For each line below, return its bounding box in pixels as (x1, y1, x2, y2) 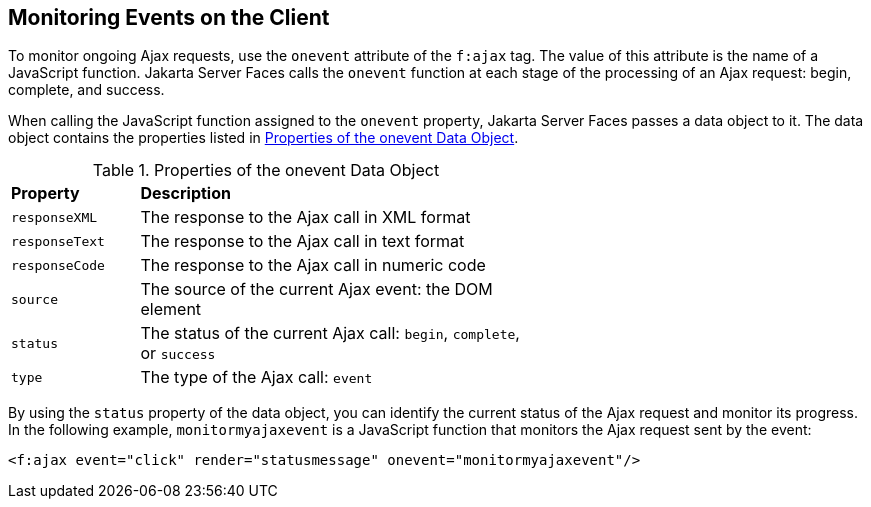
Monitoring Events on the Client (8, 5, 330, 30)
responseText (11, 233, 105, 249)
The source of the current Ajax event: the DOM (140, 279, 493, 300)
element (140, 299, 202, 320)
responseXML (11, 209, 98, 225)
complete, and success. (8, 81, 165, 99)
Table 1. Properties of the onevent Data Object (92, 160, 440, 181)
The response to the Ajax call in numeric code (140, 255, 486, 276)
